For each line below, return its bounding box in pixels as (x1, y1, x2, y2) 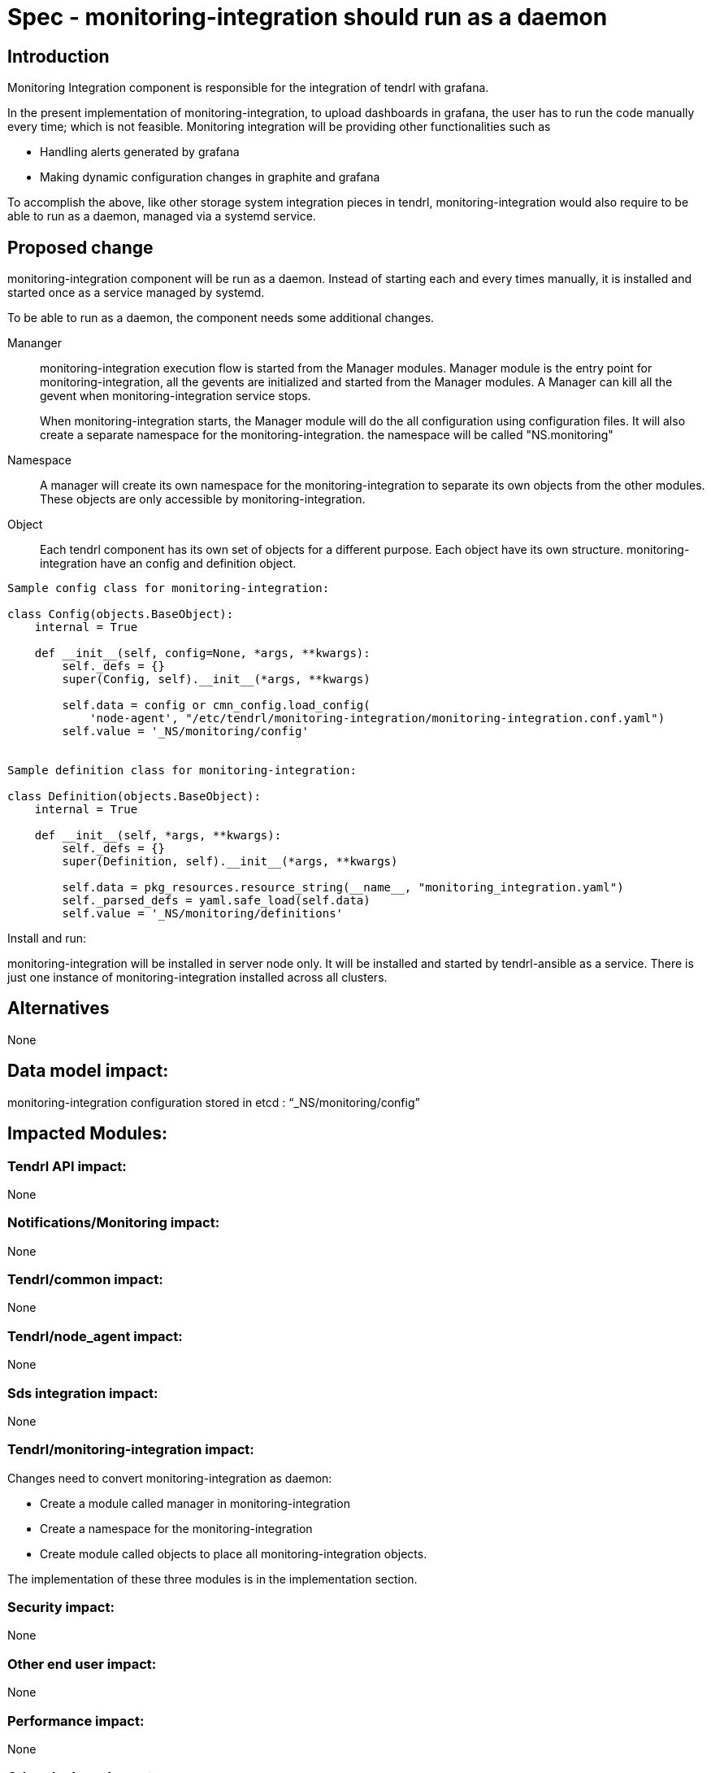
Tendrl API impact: (7, 1157, 127, 1174)
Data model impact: (7, 1061, 169, 1082)
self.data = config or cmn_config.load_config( (62, 699, 371, 712)
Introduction (7, 46, 110, 67)
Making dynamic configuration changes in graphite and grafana (40, 170, 380, 185)
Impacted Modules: (7, 1123, 167, 1144)
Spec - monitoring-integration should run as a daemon (7, 3, 608, 31)
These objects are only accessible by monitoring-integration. (40, 492, 366, 507)
